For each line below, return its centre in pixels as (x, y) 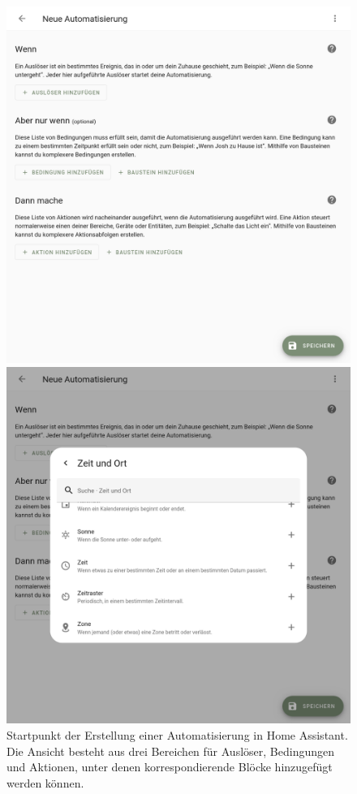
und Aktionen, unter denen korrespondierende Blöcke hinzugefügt (170, 767)
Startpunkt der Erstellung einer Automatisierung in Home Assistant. (177, 735)
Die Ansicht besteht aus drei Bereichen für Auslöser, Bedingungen (170, 751)
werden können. (45, 782)
